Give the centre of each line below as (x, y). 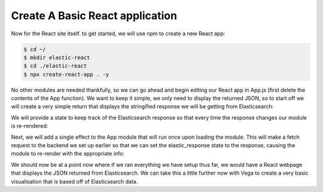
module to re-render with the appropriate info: (68, 154)
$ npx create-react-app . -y (66, 74)
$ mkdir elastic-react (57, 57)
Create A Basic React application (94, 16)
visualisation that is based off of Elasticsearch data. (74, 181)
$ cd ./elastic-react (55, 66)
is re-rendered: (30, 126)
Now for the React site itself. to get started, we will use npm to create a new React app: (118, 33)
